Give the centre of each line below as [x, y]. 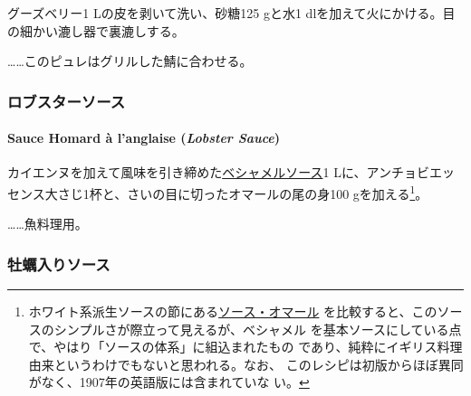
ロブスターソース [67, 101]
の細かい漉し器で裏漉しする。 [96, 30]
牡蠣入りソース [59, 264]
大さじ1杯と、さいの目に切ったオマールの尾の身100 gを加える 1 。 [236, 192]
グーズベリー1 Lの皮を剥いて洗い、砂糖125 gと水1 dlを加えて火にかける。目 [231, 13]
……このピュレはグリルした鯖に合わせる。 [130, 61]
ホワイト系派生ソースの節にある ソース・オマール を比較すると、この [233, 311]
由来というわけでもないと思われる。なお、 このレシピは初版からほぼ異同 [246, 364]
